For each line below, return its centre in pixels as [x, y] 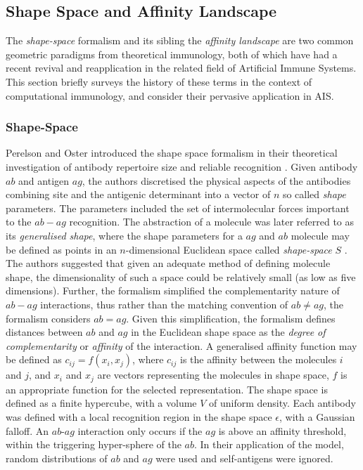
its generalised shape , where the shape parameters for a [124, 235]
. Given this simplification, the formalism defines [231, 318]
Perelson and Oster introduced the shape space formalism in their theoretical [172, 153]
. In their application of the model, [269, 444]
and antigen [44, 180]
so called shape [314, 194]
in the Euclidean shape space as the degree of [228, 332]
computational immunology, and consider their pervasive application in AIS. [170, 95]
